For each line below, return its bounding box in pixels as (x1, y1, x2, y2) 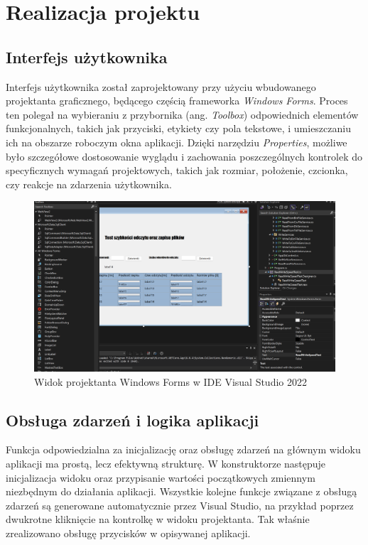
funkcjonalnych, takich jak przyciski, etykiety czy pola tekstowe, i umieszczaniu (6, 121, 351, 136)
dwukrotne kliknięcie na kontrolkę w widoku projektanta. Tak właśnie (6, 512, 310, 527)
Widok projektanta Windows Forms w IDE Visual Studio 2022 (34, 374, 307, 389)
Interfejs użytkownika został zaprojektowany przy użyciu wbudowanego (6, 79, 316, 94)
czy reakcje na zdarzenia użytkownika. (6, 176, 172, 191)
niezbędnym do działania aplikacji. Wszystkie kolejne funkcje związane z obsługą (6, 484, 357, 499)
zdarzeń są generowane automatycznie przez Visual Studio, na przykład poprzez (6, 497, 354, 512)
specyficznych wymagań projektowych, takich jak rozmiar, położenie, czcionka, (6, 163, 348, 178)
